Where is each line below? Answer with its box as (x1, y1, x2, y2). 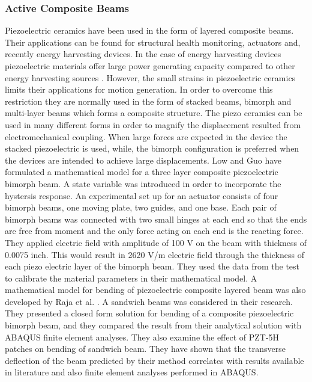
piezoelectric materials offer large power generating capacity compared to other (5, 60, 295, 72)
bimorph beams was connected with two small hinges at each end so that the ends (5, 212, 307, 225)
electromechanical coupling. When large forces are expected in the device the (5, 130, 287, 143)
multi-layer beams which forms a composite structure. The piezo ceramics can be (5, 106, 302, 119)
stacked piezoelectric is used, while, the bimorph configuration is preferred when (5, 142, 299, 155)
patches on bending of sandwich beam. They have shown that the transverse (5, 342, 286, 355)
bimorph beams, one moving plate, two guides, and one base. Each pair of (5, 201, 277, 214)
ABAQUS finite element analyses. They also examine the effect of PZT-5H (5, 330, 280, 343)
